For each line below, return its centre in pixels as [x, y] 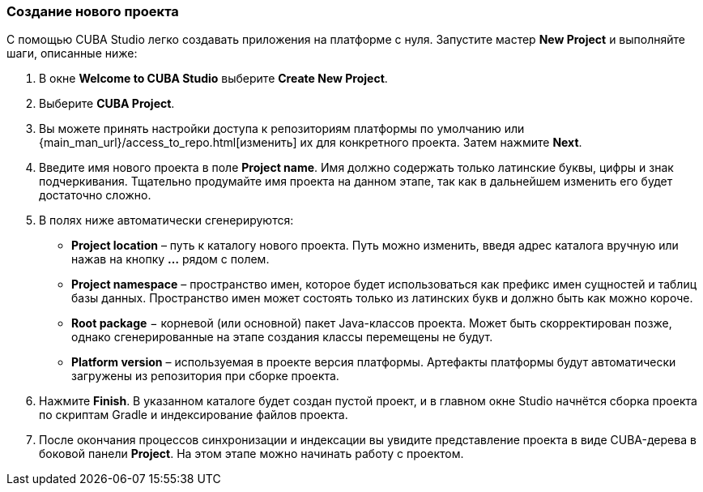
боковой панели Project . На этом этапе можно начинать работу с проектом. [251, 454]
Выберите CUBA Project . [107, 104]
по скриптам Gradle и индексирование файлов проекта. [194, 415]
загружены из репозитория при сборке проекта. [205, 376]
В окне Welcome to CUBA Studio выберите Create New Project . [213, 79]
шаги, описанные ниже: [72, 53]
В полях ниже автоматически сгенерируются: [166, 220]
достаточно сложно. [95, 195]
